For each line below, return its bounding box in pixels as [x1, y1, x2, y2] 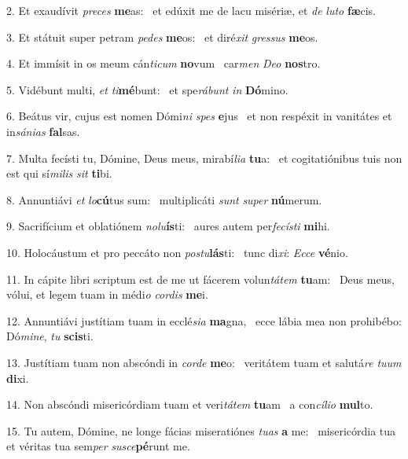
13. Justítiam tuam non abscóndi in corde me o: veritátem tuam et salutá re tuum [6, 354, 402, 370]
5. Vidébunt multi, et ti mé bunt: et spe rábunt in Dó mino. [6, 81, 289, 97]
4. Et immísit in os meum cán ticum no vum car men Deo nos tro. [6, 55, 321, 72]
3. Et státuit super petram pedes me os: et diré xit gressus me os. [6, 28, 318, 45]
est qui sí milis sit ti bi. [6, 165, 112, 182]
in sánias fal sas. [6, 123, 80, 139]
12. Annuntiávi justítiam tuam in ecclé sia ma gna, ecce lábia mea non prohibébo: [6, 312, 402, 329]
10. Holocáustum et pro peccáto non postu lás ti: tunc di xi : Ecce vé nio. [6, 244, 348, 260]
